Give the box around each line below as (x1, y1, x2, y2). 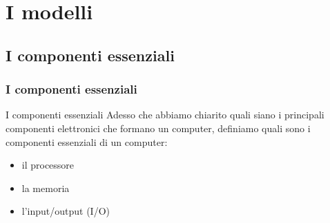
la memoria (21, 180, 70, 195)
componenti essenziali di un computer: (6, 134, 168, 149)
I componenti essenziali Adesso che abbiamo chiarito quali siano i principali (6, 107, 324, 122)
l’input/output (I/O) (21, 204, 110, 218)
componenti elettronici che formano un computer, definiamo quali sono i (6, 120, 311, 135)
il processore (21, 158, 75, 172)
